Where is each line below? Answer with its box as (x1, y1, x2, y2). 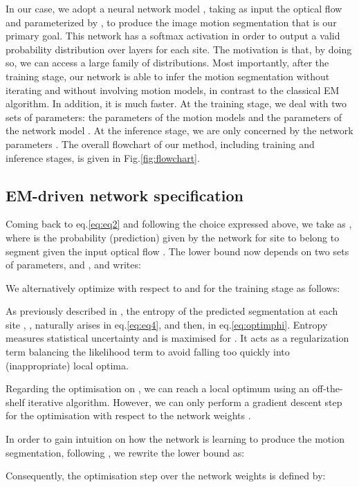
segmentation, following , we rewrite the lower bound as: (6, 445, 245, 459)
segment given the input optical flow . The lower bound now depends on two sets (6, 243, 349, 258)
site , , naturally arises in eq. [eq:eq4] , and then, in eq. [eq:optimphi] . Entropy (6, 317, 328, 331)
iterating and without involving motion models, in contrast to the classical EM (6, 82, 340, 97)
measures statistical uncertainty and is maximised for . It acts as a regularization (6, 331, 349, 345)
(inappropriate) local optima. (6, 358, 129, 372)
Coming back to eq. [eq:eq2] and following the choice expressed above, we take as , (6, 217, 352, 231)
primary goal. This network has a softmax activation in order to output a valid (6, 28, 340, 43)
